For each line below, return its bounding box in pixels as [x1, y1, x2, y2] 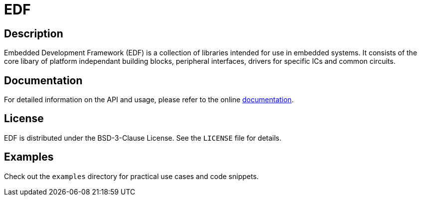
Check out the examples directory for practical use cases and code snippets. [4, 172, 259, 181]
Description [4, 27, 63, 40]
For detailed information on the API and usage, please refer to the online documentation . [4, 95, 294, 104]
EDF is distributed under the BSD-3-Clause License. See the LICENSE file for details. [4, 133, 281, 142]
